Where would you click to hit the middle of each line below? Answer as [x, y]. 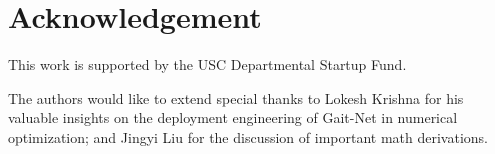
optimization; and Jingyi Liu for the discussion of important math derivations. [248, 136]
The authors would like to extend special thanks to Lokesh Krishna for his [236, 97]
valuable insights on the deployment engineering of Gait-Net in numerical [233, 117]
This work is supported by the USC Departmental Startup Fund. [207, 64]
